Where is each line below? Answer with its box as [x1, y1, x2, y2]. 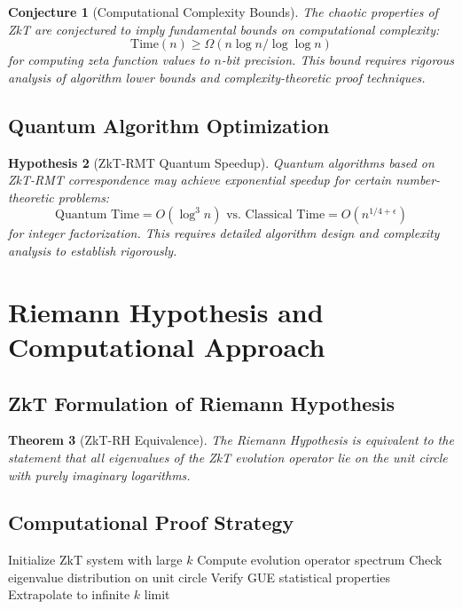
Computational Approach [8, 328, 325, 364]
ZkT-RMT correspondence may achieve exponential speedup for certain [8, 170, 392, 189]
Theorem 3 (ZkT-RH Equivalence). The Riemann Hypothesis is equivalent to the [8, 431, 454, 449]
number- [395, 170, 441, 189]
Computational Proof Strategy [8, 509, 294, 536]
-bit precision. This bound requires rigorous [221, 51, 454, 69]
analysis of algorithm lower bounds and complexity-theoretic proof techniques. [8, 67, 426, 86]
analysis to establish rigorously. [8, 241, 177, 259]
